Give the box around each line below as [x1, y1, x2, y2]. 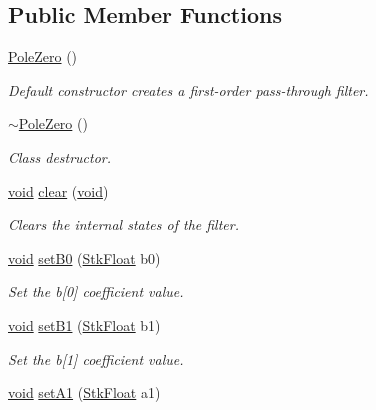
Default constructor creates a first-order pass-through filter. [8, 79, 369, 100]
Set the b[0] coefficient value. [8, 281, 184, 302]
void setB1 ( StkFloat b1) [8, 314, 161, 335]
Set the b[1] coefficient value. [8, 348, 184, 369]
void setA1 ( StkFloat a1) [8, 382, 161, 403]
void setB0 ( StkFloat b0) [8, 247, 161, 268]
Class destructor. [8, 146, 112, 167]
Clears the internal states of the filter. [8, 214, 239, 235]
